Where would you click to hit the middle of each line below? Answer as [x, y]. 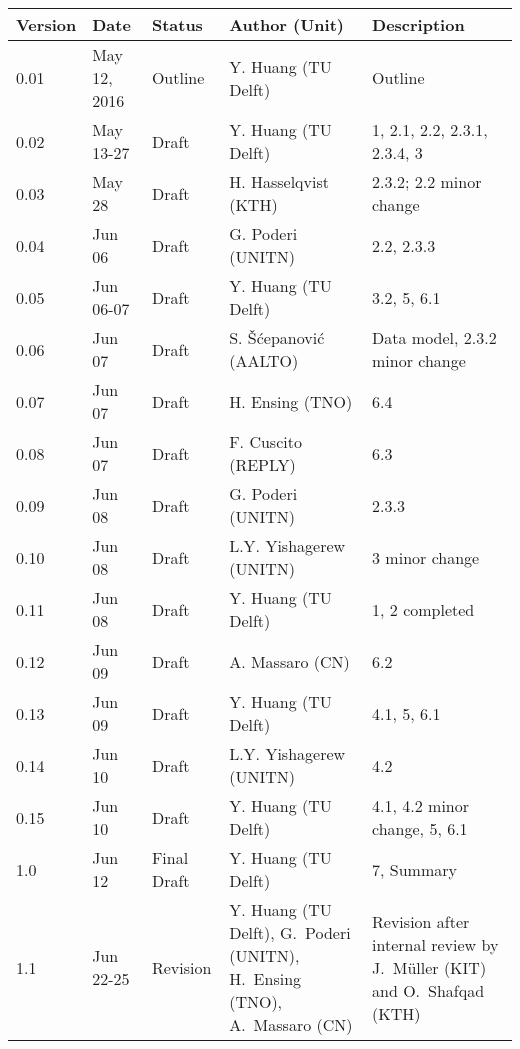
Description [418, 24]
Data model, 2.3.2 [434, 337]
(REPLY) [262, 464]
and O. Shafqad [428, 990]
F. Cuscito [265, 441]
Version [46, 24]
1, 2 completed [423, 609]
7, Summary [414, 869]
